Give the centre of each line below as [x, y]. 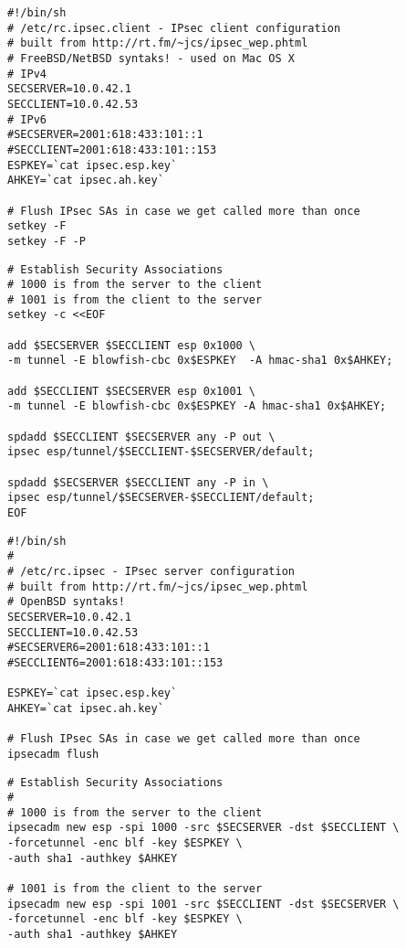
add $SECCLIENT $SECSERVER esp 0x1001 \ [132, 391]
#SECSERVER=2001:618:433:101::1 [105, 135]
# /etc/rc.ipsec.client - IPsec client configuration [174, 28]
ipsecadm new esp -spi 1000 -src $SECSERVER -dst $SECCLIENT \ [203, 828]
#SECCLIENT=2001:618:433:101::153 [112, 149]
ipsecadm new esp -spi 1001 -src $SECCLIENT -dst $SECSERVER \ [203, 904]
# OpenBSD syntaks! [66, 602]
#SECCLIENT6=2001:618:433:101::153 [115, 662]
